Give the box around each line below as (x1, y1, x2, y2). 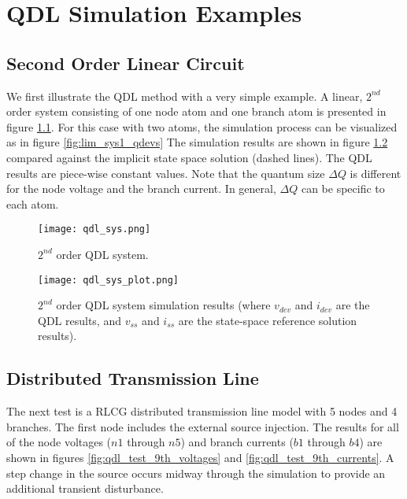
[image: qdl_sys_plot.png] (38, 274, 179, 286)
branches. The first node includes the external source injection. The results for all (6, 418, 399, 434)
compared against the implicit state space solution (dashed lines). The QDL (6, 149, 372, 165)
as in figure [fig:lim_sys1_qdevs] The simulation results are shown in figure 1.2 (6, 134, 388, 150)
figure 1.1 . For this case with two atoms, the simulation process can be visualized (6, 118, 398, 135)
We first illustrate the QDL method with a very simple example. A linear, (6, 87, 363, 104)
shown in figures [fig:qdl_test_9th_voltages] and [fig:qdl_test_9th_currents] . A (6, 449, 394, 465)
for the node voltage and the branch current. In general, (6, 180, 276, 197)
